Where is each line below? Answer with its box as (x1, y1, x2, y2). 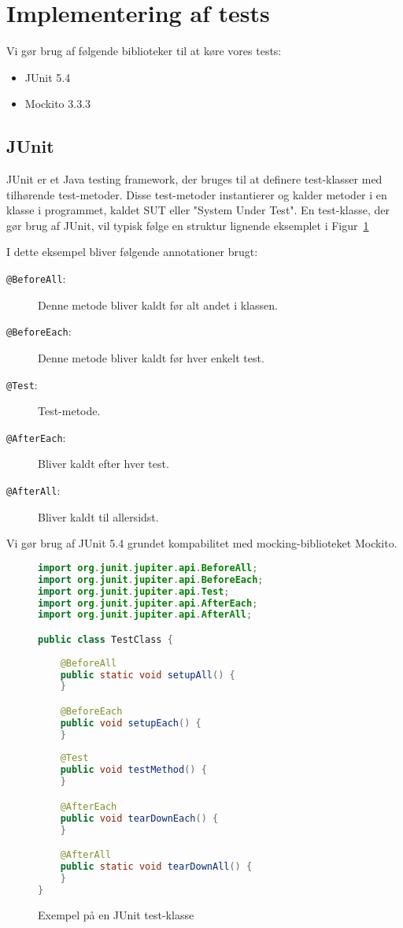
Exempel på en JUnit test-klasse (38, 906, 194, 922)
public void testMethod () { (60, 764, 207, 776)
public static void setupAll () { (60, 669, 235, 681)
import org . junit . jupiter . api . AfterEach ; (38, 597, 258, 609)
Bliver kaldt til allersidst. (38, 508, 159, 525)
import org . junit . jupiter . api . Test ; (38, 585, 230, 597)
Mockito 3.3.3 (24, 95, 91, 112)
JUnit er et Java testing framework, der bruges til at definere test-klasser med (6, 171, 383, 187)
